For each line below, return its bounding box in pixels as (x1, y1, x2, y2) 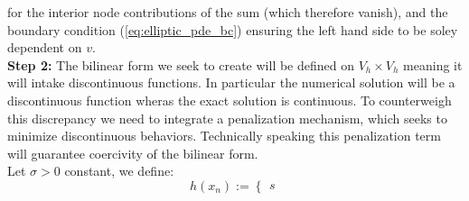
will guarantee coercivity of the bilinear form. (7, 143, 258, 162)
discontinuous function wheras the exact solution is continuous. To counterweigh (7, 90, 452, 109)
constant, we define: (64, 161, 174, 180)
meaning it (403, 55, 463, 74)
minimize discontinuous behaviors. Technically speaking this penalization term (7, 126, 441, 145)
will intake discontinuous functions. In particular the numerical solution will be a (7, 73, 455, 92)
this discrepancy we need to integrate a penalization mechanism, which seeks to (7, 108, 447, 127)
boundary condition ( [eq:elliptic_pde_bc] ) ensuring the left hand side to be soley (7, 20, 458, 39)
